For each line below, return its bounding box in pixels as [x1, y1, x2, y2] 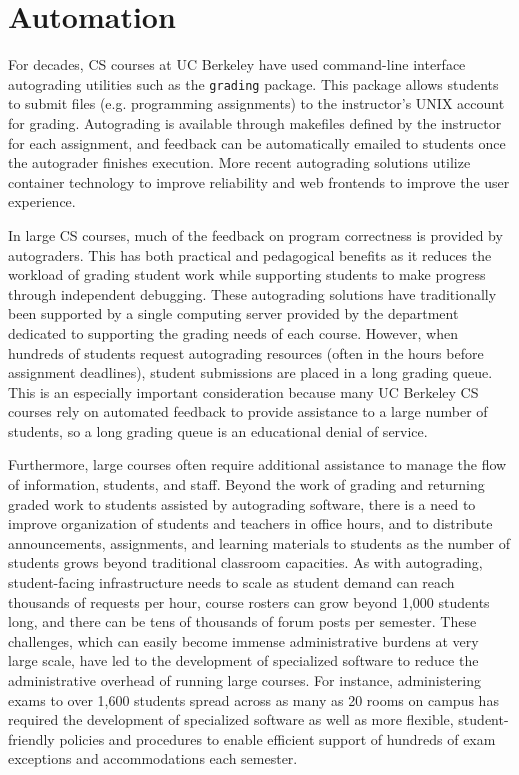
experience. [8, 191, 76, 212]
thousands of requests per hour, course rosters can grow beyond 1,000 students [8, 591, 490, 612]
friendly [8, 728, 55, 749]
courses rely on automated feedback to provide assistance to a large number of [8, 401, 488, 422]
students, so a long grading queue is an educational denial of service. [8, 420, 428, 441]
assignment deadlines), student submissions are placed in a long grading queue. [8, 362, 493, 383]
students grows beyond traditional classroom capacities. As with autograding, [8, 552, 483, 573]
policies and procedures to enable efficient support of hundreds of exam [59, 728, 496, 749]
